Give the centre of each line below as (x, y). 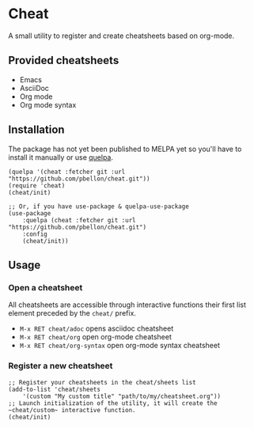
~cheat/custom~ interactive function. (72, 410)
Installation (36, 130)
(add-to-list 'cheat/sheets (55, 389)
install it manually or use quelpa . (61, 157)
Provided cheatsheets (64, 61)
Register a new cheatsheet (61, 366)
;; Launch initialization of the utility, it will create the (113, 403)
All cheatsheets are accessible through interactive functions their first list (127, 305)
